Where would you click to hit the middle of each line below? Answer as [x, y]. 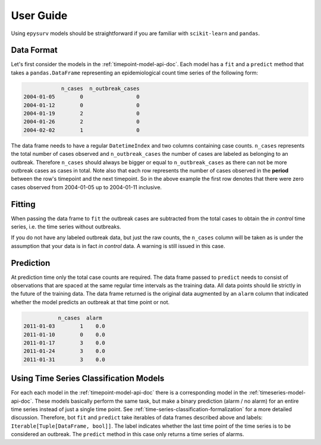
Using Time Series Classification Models [88, 379]
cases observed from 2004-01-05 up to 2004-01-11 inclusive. [86, 187]
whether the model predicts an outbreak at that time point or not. [90, 302]
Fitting [23, 204]
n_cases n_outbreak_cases [100, 88]
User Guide [39, 15]
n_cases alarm [80, 318]
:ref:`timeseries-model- [277, 393]
